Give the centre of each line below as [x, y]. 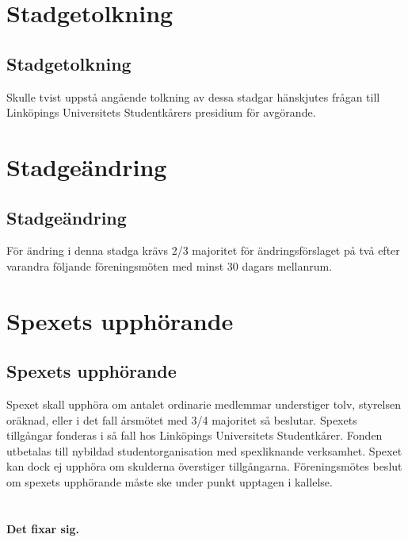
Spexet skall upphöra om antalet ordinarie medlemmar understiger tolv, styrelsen [204, 404]
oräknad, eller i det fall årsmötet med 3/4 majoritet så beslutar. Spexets [182, 419]
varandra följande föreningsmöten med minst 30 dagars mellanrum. [170, 265]
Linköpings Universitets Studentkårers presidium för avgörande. [161, 112]
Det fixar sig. [43, 528]
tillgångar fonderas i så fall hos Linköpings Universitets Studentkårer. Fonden [194, 435]
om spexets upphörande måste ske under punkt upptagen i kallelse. [170, 482]
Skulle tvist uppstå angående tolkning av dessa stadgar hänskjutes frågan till [193, 96]
